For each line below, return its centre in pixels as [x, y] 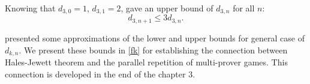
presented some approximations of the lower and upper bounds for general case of [155, 37]
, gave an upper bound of [167, 8]
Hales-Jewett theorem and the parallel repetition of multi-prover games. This [146, 61]
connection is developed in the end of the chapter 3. [100, 73]
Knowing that [30, 8]
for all [244, 8]
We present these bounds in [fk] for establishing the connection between [156, 49]
